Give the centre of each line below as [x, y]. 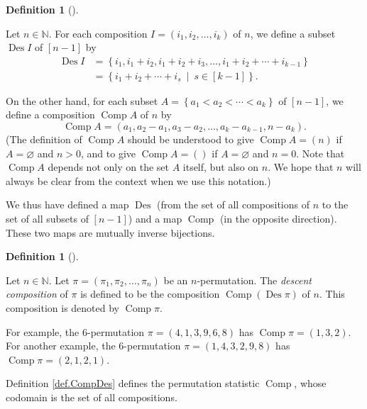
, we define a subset [293, 33]
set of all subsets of [47, 218]
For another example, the [61, 346]
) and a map [155, 218]
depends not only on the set [108, 167]
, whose [310, 383]
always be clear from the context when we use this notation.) [138, 180]
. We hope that [301, 167]
